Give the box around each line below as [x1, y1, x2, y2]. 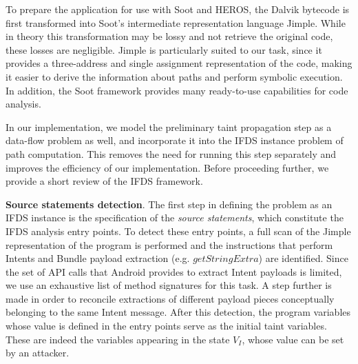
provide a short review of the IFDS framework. [6, 174, 203, 188]
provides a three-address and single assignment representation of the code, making [6, 56, 352, 70]
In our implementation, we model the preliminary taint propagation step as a [6, 119, 332, 134]
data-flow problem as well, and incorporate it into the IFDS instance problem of [6, 133, 344, 148]
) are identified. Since [258, 251, 348, 265]
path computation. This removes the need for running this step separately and [6, 146, 337, 161]
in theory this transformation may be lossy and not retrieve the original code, [6, 29, 333, 43]
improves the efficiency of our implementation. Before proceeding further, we [6, 160, 329, 174]
